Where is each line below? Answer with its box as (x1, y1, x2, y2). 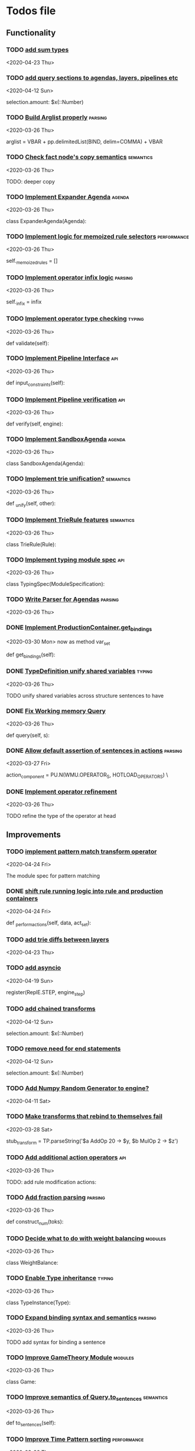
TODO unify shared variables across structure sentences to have (6, 692, 164, 699)
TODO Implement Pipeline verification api (6, 395, 125, 404)
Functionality (6, 28, 56, 38)
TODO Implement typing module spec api (6, 555, 125, 563)
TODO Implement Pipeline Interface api (6, 354, 118, 362)
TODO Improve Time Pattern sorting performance (6, 1435, 144, 1443)
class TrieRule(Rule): (6, 540, 56, 548)
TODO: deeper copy (6, 178, 55, 185)
